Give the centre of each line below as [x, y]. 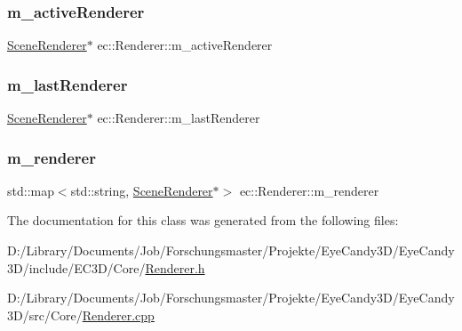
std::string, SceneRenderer [142, 190]
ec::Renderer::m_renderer [309, 190]
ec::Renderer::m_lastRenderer [179, 118]
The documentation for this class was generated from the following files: [203, 220]
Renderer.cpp [118, 315]
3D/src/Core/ [45, 315]
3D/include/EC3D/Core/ [76, 267]
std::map [31, 190]
